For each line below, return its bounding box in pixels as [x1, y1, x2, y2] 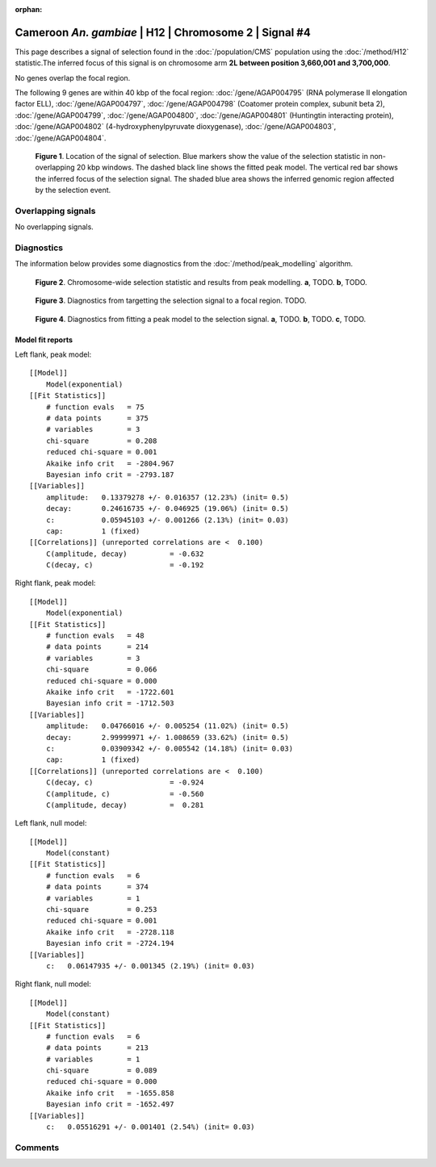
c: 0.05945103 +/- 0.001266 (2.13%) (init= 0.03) [45, 515, 290, 525]
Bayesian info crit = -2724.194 [45, 939, 174, 948]
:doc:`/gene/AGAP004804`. [15, 133, 107, 143]
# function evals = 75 [45, 402, 145, 412]
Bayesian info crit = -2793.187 [45, 470, 174, 479]
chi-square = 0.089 [45, 1066, 157, 1075]
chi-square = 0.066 [45, 665, 157, 674]
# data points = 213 [45, 1044, 149, 1052]
